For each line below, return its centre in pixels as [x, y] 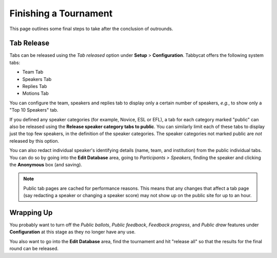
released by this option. [34, 141]
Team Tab [33, 72]
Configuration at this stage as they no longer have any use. [73, 232]
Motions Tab [35, 93]
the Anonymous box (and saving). [46, 164]
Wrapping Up [31, 212]
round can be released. [34, 249]
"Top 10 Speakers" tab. [34, 110]
